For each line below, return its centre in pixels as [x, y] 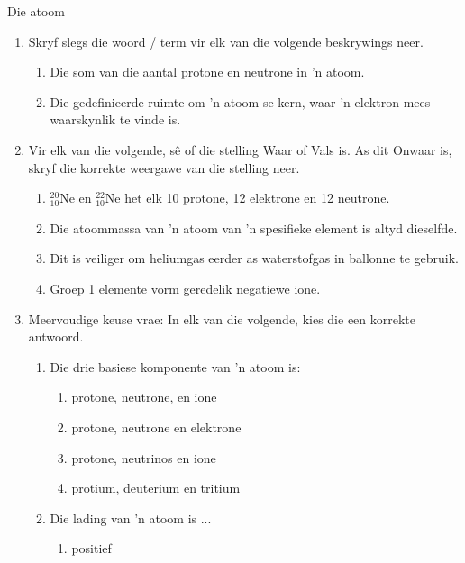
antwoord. [56, 336]
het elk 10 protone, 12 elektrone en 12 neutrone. [257, 198]
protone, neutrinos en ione [144, 457]
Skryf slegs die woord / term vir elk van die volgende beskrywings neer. [226, 41]
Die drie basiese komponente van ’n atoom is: [175, 366]
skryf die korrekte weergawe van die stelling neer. [164, 167]
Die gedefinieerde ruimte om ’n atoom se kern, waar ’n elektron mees [240, 101]
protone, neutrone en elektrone [156, 427]
